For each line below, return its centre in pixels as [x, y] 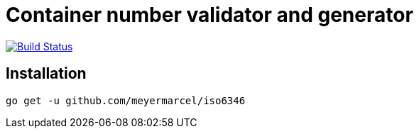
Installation [46, 74]
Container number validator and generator [209, 15]
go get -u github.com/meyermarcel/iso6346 [126, 100]
